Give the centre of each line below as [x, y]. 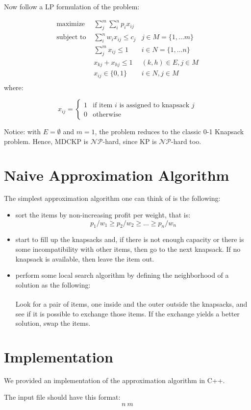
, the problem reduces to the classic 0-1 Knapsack [169, 132]
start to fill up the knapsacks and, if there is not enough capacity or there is [130, 239]
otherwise [107, 115]
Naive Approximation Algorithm [117, 175]
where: [14, 87]
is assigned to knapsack [154, 106]
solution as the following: [53, 284]
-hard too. [186, 141]
